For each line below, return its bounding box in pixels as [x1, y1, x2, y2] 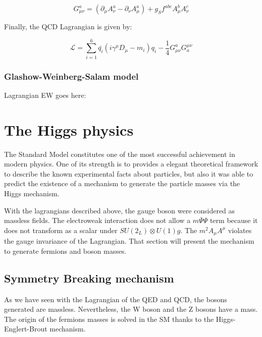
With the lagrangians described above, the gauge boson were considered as [4, 205, 235, 215]
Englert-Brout [4, 323, 47, 334]
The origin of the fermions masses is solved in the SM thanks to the [4, 313, 214, 324]
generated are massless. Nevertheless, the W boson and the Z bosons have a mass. [4, 304, 258, 314]
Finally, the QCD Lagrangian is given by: [4, 21, 132, 31]
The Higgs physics [4, 119, 134, 140]
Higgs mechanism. [4, 188, 60, 199]
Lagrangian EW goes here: [4, 89, 86, 100]
